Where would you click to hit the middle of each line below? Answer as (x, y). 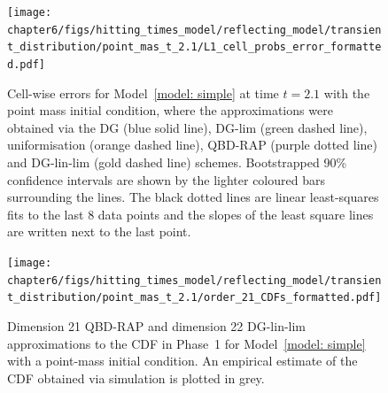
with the (347, 92)
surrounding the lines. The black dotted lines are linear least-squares (193, 197)
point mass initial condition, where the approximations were (170, 110)
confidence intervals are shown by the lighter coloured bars (166, 179)
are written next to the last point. (99, 231)
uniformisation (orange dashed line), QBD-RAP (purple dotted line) (192, 145)
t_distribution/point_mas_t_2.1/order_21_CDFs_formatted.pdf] (194, 298)
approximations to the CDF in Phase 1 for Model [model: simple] (186, 343)
